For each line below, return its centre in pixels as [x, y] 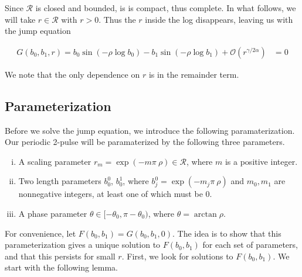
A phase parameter [53, 213]
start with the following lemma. [62, 267]
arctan [205, 214]
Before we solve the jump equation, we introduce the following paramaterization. [150, 130]
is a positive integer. [261, 161]
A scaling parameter [55, 161]
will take [20, 19]
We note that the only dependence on [72, 74]
